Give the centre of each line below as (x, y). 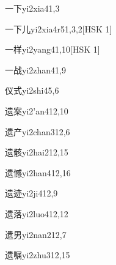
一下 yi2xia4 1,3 (32, 8)
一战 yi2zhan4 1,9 (35, 69)
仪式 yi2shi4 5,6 (32, 90)
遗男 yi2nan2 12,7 (36, 234)
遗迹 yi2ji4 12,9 (31, 193)
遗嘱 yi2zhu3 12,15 (38, 255)
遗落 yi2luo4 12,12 (37, 213)
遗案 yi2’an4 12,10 (37, 110)
